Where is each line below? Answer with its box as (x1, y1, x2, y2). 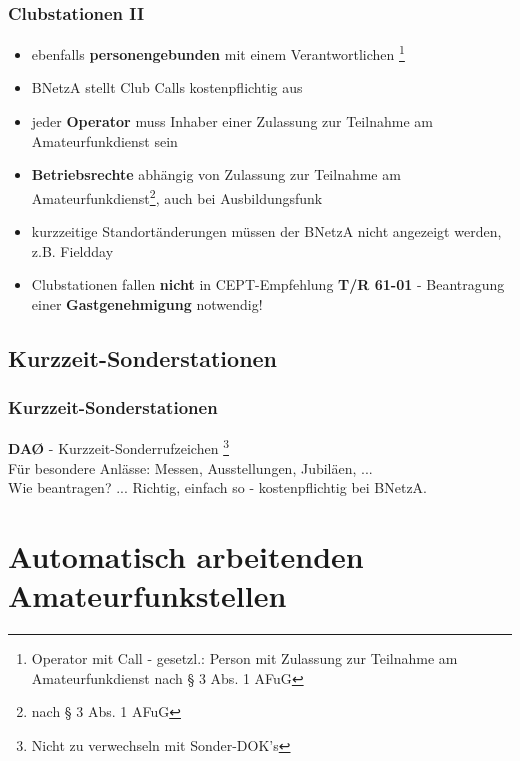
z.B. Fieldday (31, 240, 114, 261)
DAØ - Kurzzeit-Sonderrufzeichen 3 (8, 435, 229, 459)
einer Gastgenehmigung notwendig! (31, 293, 263, 314)
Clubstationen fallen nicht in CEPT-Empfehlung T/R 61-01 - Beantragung (31, 274, 505, 295)
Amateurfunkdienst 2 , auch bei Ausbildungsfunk (31, 184, 323, 208)
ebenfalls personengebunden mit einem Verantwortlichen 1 (31, 41, 405, 64)
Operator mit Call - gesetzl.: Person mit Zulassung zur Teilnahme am (31, 648, 458, 669)
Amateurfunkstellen (8, 575, 287, 616)
